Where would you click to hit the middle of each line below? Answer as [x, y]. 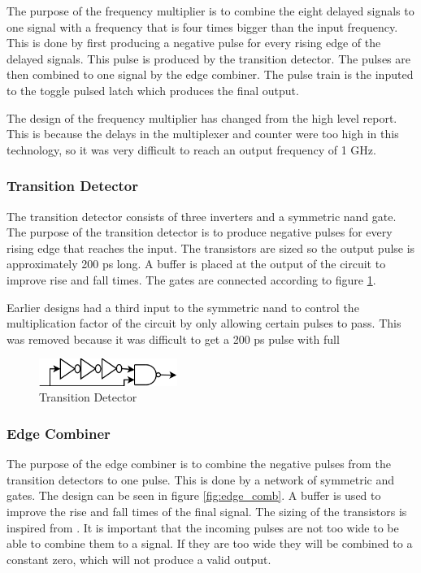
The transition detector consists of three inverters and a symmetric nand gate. [202, 216]
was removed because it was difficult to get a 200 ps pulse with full [173, 339]
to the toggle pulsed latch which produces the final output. [153, 90]
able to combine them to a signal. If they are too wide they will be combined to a [210, 543]
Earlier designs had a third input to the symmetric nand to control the [183, 307]
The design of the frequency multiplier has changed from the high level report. [202, 117]
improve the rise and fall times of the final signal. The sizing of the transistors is [207, 511]
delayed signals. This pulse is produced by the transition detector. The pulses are [208, 58]
